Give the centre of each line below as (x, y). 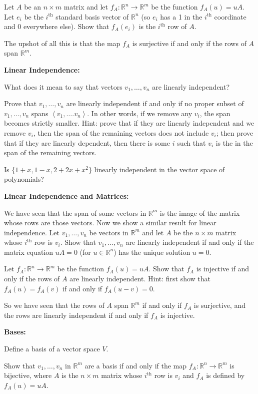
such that (191, 142)
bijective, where (28, 375)
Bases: (15, 332)
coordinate (230, 16)
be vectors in (109, 232)
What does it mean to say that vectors (63, 86)
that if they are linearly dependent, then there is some (87, 142)
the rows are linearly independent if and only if (76, 315)
